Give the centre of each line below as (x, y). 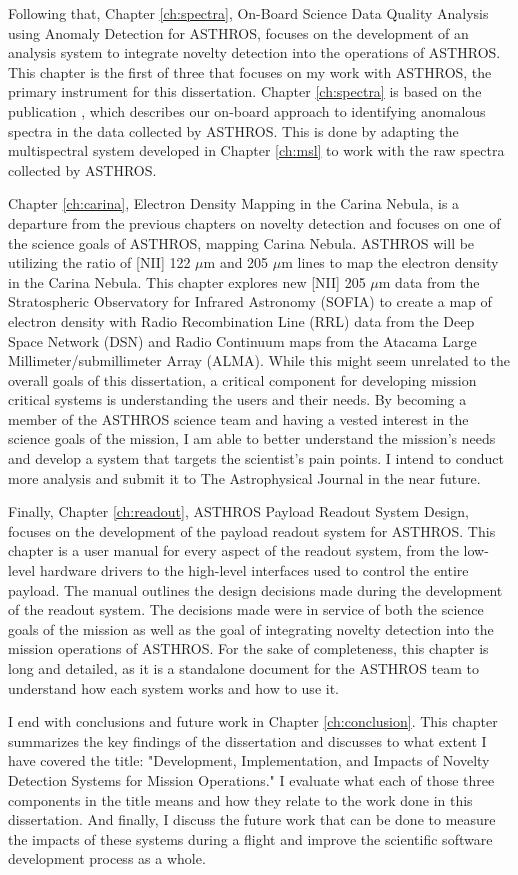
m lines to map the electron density (390, 262)
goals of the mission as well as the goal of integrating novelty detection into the (251, 628)
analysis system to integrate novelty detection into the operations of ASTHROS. (254, 52)
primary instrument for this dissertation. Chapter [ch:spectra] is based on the (245, 91)
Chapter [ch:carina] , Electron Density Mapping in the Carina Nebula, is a (234, 203)
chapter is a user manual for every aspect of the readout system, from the (233, 550)
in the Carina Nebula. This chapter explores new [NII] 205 (187, 281)
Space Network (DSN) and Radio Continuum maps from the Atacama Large (242, 340)
